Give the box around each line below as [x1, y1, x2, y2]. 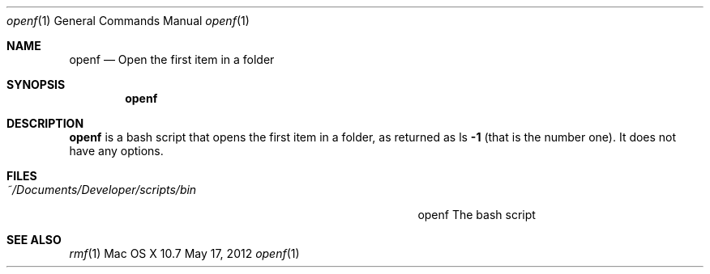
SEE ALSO [6, 233, 62, 247]
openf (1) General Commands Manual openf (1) [6, 14, 250, 27]
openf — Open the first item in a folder [69, 53, 275, 66]
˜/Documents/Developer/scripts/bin [6, 183, 197, 196]
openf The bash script [417, 208, 536, 221]
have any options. [69, 144, 164, 158]
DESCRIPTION [6, 116, 84, 130]
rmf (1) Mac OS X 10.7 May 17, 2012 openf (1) [69, 247, 300, 260]
